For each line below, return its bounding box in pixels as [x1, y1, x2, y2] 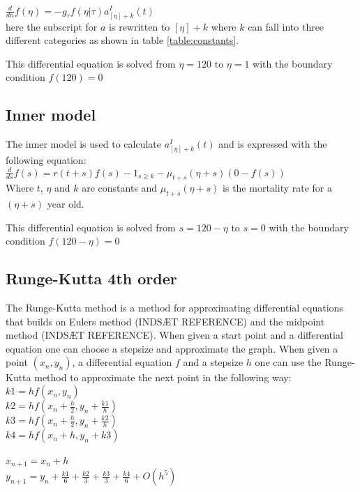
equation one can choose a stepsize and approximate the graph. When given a [6, 341, 338, 355]
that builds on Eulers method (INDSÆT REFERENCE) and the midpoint [6, 314, 325, 328]
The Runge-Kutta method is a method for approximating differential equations [6, 300, 343, 315]
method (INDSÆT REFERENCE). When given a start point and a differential [6, 328, 343, 342]
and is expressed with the [218, 137, 327, 151]
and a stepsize [183, 355, 243, 369]
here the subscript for [6, 19, 98, 33]
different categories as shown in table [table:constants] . [6, 33, 239, 47]
